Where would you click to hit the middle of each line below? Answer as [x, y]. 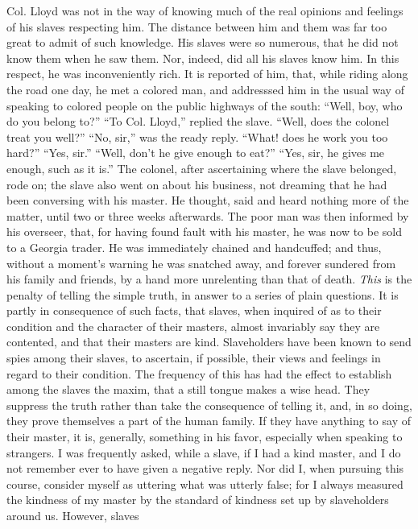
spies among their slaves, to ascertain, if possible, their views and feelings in [194, 358]
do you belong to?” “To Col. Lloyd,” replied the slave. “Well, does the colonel [198, 121]
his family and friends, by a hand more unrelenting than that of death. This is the [209, 279]
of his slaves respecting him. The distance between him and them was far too [197, 26]
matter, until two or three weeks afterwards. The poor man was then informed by [208, 215]
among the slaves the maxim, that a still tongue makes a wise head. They [188, 389]
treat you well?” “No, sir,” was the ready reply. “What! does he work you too [197, 136]
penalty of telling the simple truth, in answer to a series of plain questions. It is [203, 294]
